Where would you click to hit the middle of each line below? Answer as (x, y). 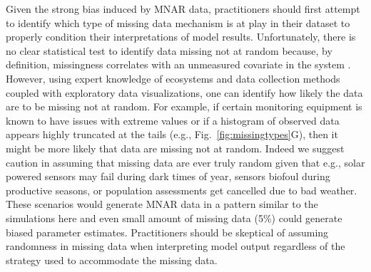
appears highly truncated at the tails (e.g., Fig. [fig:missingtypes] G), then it (172, 134)
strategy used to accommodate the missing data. (112, 260)
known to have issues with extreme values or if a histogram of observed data (173, 120)
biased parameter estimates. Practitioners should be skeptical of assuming (167, 232)
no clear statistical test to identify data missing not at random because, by (169, 50)
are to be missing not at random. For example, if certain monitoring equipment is (184, 106)
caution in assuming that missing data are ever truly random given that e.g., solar (185, 162)
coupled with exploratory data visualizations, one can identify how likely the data (184, 92)
